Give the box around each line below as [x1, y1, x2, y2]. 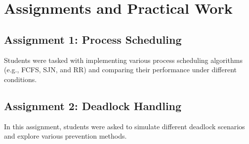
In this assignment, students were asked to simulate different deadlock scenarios [4, 121, 245, 131]
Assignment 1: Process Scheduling [4, 31, 182, 47]
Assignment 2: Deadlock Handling [4, 98, 182, 113]
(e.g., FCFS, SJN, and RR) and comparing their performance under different [4, 64, 237, 75]
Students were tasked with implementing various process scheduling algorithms [4, 55, 243, 65]
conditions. [4, 74, 37, 84]
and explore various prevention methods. [4, 131, 127, 141]
